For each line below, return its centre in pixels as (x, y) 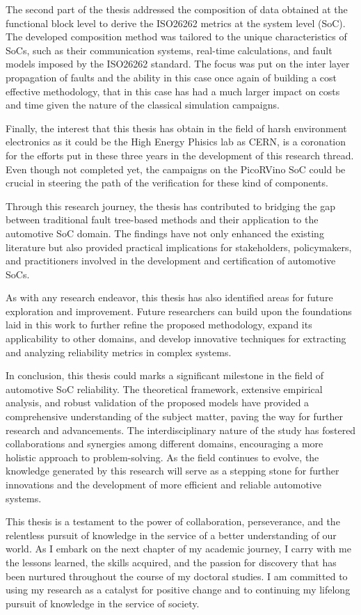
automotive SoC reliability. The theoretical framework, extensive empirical (164, 389)
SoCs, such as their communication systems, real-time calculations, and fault (169, 50)
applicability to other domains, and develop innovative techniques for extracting (176, 338)
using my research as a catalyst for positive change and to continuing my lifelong (178, 590)
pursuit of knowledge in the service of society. (103, 603)
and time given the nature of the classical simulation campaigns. (143, 105)
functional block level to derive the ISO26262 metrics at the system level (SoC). (176, 23)
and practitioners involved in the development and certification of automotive (171, 261)
